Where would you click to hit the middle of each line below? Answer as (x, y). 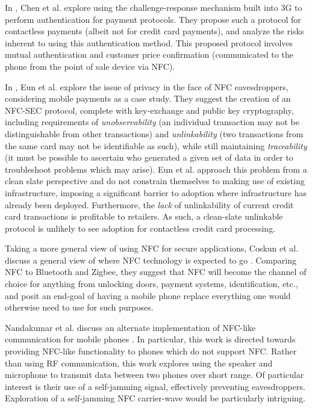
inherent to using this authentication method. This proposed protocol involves (149, 42)
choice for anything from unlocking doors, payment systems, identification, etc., (151, 284)
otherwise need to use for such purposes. (79, 307)
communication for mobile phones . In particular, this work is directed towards (150, 339)
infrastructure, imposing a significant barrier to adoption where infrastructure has (156, 192)
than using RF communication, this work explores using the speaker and (139, 363)
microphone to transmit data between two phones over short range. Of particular (154, 375)
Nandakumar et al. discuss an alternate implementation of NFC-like (130, 327)
